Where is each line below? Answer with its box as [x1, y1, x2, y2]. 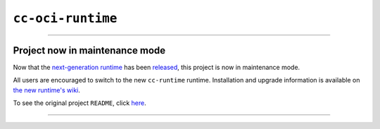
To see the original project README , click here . [13, 99, 147, 107]
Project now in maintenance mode [13, 44, 166, 56]
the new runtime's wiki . [13, 85, 81, 94]
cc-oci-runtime [13, 11, 118, 26]
